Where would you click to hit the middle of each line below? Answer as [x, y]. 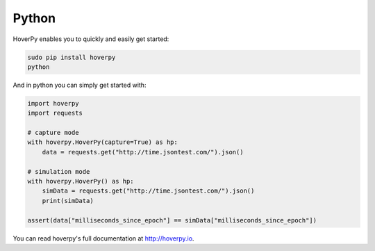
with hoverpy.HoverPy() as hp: [81, 181]
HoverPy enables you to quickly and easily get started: [91, 39]
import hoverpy [53, 103]
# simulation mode [59, 171]
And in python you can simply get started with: [80, 85]
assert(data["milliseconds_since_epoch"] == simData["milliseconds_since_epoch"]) [172, 220]
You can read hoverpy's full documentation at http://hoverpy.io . [103, 238]
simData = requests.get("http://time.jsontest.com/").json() [148, 191]
